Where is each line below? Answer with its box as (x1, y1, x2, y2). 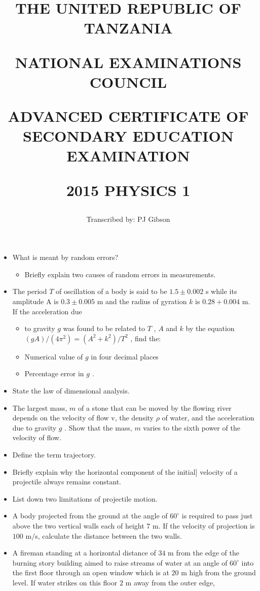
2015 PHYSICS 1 (66, 179, 191, 200)
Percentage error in (24, 368, 84, 379)
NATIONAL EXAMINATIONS (15, 51, 242, 72)
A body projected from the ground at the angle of (12, 510, 168, 521)
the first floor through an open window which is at (12, 567, 169, 578)
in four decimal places (91, 351, 159, 362)
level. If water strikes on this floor (12, 577, 118, 587)
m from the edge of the (168, 547, 239, 558)
